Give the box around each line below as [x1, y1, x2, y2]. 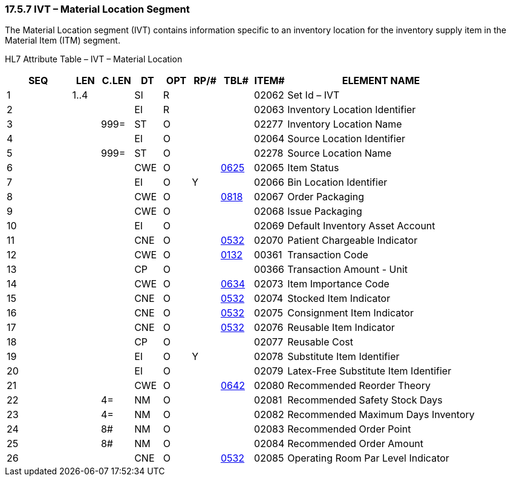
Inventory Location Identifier [287, 103, 416, 116]
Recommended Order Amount [287, 437, 424, 450]
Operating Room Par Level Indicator [287, 452, 449, 465]
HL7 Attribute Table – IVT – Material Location [5, 54, 183, 65]
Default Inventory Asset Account [287, 220, 435, 232]
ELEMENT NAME [342, 74, 420, 87]
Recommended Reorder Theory [287, 379, 431, 392]
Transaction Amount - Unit [287, 263, 408, 276]
